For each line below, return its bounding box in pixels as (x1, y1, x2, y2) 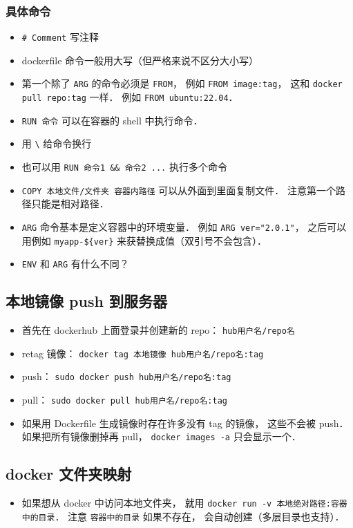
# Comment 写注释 (21, 30, 99, 44)
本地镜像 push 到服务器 (6, 290, 167, 312)
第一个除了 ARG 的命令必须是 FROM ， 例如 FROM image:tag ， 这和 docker (21, 76, 343, 91)
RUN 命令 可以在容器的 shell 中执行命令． (21, 113, 203, 127)
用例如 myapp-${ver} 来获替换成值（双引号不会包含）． (21, 233, 267, 247)
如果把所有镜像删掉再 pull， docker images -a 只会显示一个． (21, 429, 301, 444)
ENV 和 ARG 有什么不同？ (21, 256, 129, 271)
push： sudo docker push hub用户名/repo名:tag (21, 369, 231, 384)
